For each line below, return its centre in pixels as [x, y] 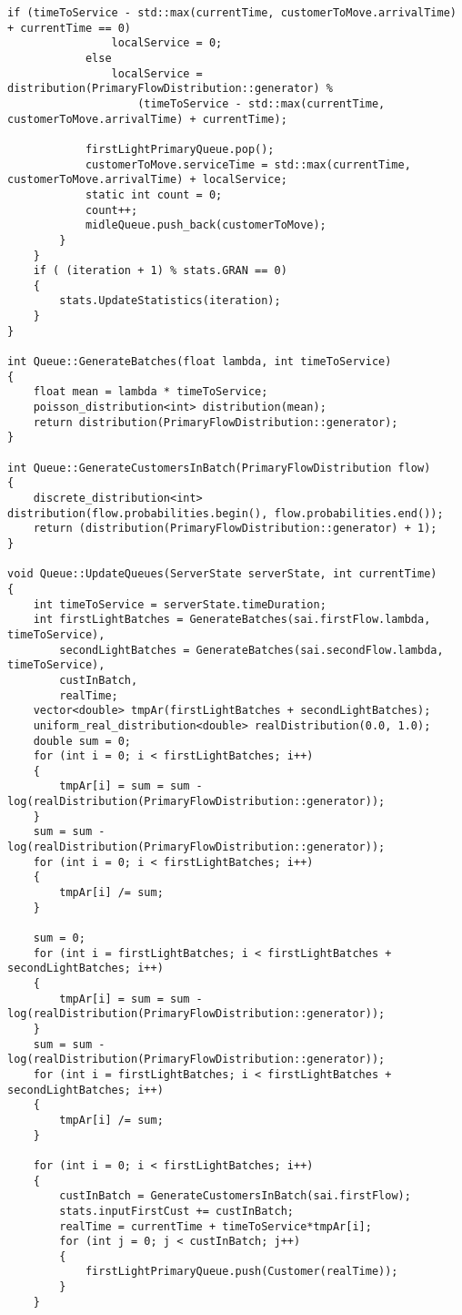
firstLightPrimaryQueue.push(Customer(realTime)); [241, 1272]
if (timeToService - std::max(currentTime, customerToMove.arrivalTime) [232, 13]
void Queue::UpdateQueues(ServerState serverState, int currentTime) [222, 574]
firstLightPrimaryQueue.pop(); [180, 149]
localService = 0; [167, 43]
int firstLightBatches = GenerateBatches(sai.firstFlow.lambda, [232, 620]
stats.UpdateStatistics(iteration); [170, 301]
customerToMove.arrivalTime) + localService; [147, 180]
